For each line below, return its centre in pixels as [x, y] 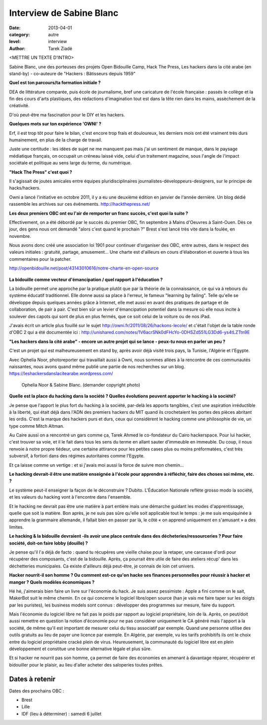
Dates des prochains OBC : [37, 691]
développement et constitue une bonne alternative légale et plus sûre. [80, 649]
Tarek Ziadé [60, 48]
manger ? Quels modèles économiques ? [52, 582]
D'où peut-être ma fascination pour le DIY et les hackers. [67, 114]
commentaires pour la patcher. [40, 259]
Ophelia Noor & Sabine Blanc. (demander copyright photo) [81, 385]
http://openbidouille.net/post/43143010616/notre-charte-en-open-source [84, 268]
